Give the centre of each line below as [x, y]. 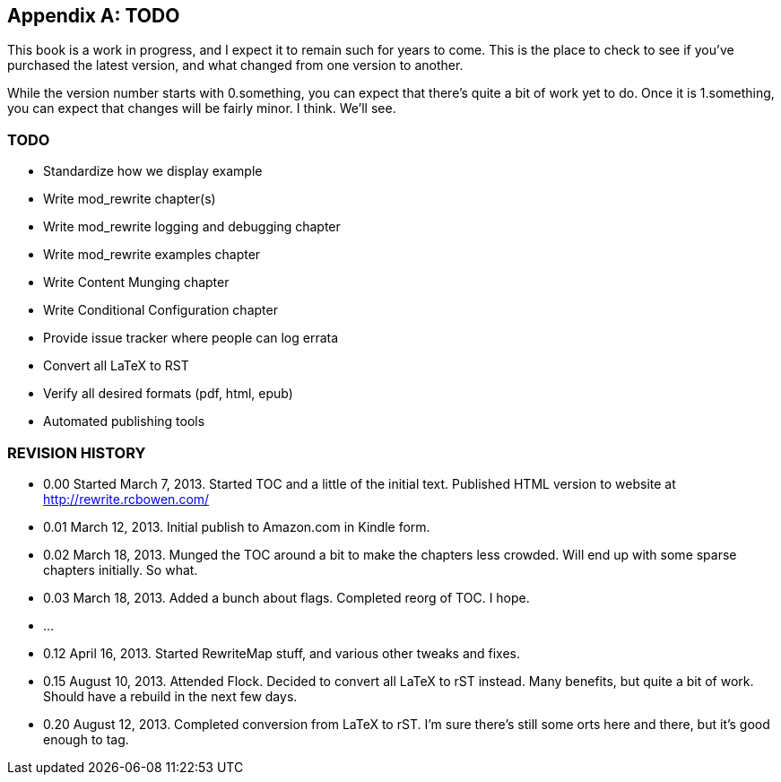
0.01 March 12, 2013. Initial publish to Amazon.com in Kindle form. [237, 526]
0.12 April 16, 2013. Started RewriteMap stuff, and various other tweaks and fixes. [282, 653]
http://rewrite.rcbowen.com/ [126, 499]
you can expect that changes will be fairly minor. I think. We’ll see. [202, 109]
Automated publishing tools [124, 421]
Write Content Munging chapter [136, 282]
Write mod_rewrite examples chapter [152, 255]
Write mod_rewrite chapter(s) [130, 199]
